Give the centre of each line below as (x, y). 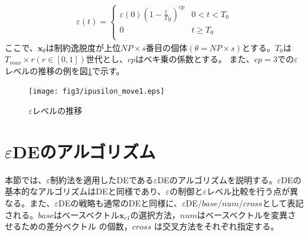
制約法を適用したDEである (102, 179)
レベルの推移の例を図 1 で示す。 (65, 70)
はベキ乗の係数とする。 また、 (195, 59)
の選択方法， (155, 214)
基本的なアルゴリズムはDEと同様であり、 (85, 191)
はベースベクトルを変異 (242, 214)
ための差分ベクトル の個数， (77, 226)
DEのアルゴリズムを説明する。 (217, 179)
